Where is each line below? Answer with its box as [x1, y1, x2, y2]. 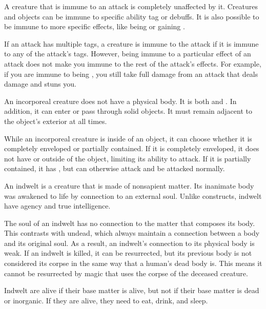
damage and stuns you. [4, 78, 76, 89]
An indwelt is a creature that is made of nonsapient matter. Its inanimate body [4, 180, 254, 191]
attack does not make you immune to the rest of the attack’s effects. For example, [4, 58, 261, 69]
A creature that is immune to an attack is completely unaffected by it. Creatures [4, 1, 258, 11]
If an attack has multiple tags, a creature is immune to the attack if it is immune [4, 38, 259, 49]
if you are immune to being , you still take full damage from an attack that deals [4, 68, 258, 79]
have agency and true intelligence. [4, 200, 111, 211]
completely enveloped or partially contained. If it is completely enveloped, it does [4, 143, 259, 154]
